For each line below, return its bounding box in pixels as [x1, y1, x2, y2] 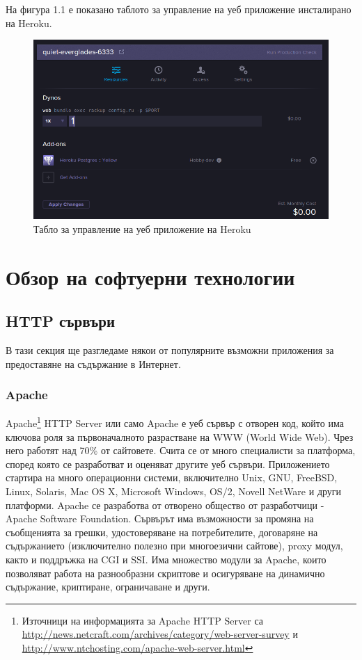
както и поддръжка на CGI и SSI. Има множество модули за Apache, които [6, 552, 326, 567]
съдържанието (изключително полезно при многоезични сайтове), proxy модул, [6, 538, 343, 553]
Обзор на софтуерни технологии [6, 262, 295, 291]
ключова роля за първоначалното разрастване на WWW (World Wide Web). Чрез [6, 429, 354, 444]
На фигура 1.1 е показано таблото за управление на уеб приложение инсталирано [6, 2, 352, 16]
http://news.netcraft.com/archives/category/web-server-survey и [22, 627, 298, 641]
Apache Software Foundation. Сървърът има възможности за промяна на [6, 511, 314, 526]
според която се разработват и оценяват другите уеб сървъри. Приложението [6, 456, 330, 471]
